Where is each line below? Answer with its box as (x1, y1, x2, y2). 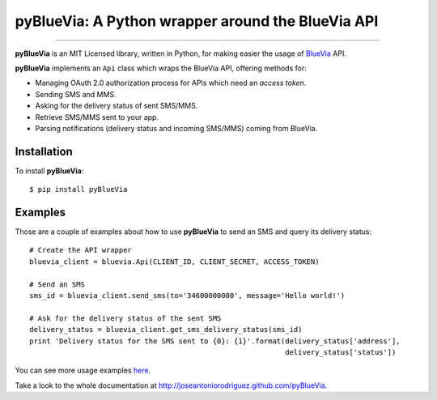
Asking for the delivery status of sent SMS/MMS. (35, 101, 198, 111)
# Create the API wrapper (29, 245, 133, 255)
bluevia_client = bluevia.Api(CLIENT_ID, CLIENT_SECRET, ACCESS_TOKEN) (29, 257, 320, 266)
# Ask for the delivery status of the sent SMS (29, 313, 222, 323)
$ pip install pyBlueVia (29, 185, 128, 194)
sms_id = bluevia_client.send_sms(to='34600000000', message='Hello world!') (29, 291, 346, 300)
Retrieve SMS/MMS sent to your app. (35, 112, 159, 121)
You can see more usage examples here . (15, 365, 151, 376)
